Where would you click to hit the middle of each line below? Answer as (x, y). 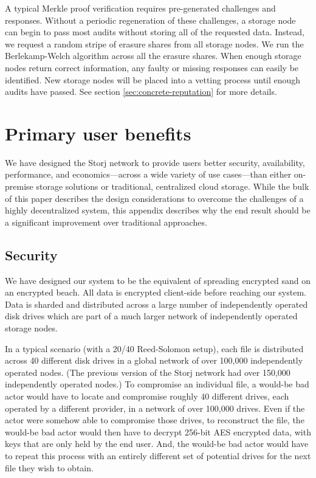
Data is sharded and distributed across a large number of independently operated (156, 304)
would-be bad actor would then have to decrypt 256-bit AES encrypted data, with (158, 431)
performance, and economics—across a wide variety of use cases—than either (148, 174)
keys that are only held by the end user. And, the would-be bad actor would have (157, 444)
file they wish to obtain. (49, 467)
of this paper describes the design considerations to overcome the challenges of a (154, 198)
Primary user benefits (98, 133)
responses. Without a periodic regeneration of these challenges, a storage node (150, 20)
